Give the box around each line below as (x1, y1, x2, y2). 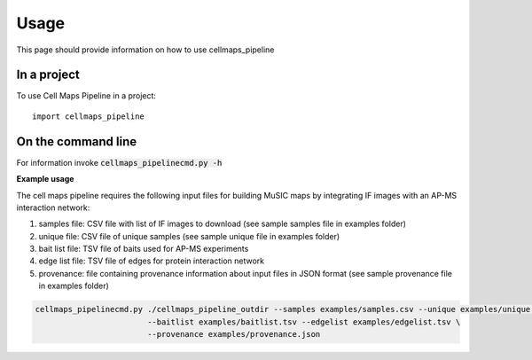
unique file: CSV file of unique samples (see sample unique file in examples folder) (38, 231, 340, 241)
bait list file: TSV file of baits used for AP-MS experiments (38, 244, 249, 254)
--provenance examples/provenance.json (146, 329, 321, 340)
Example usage (16, 174, 74, 184)
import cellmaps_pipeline (32, 111, 145, 121)
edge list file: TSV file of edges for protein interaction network (38, 255, 265, 266)
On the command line (16, 134, 137, 149)
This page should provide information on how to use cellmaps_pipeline (16, 44, 275, 55)
